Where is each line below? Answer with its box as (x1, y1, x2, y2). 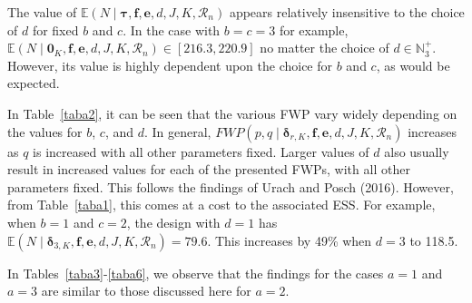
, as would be (376, 55, 450, 74)
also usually (384, 142, 449, 161)
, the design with (126, 212, 221, 231)
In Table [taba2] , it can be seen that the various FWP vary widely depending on (7, 103, 457, 122)
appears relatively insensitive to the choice (229, 3, 465, 21)
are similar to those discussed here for (41, 281, 251, 300)
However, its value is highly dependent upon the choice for (7, 55, 333, 74)
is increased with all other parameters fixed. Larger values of (33, 142, 369, 161)
